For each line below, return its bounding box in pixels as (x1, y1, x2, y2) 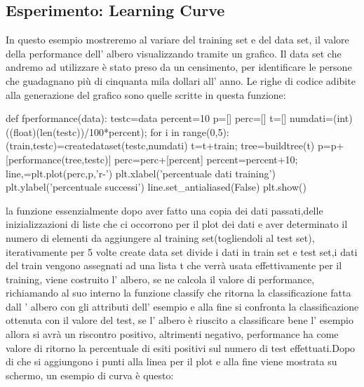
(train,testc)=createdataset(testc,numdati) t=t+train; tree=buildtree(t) (6, 138, 315, 153)
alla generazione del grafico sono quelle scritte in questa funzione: (6, 87, 286, 102)
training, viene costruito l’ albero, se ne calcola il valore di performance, (6, 271, 315, 286)
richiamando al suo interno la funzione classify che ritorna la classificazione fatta (6, 285, 351, 300)
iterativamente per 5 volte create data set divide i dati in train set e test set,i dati (6, 244, 358, 259)
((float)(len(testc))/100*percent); (6, 124, 147, 139)
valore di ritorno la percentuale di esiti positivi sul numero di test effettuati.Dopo (6, 340, 356, 355)
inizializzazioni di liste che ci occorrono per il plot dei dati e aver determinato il (6, 217, 348, 231)
